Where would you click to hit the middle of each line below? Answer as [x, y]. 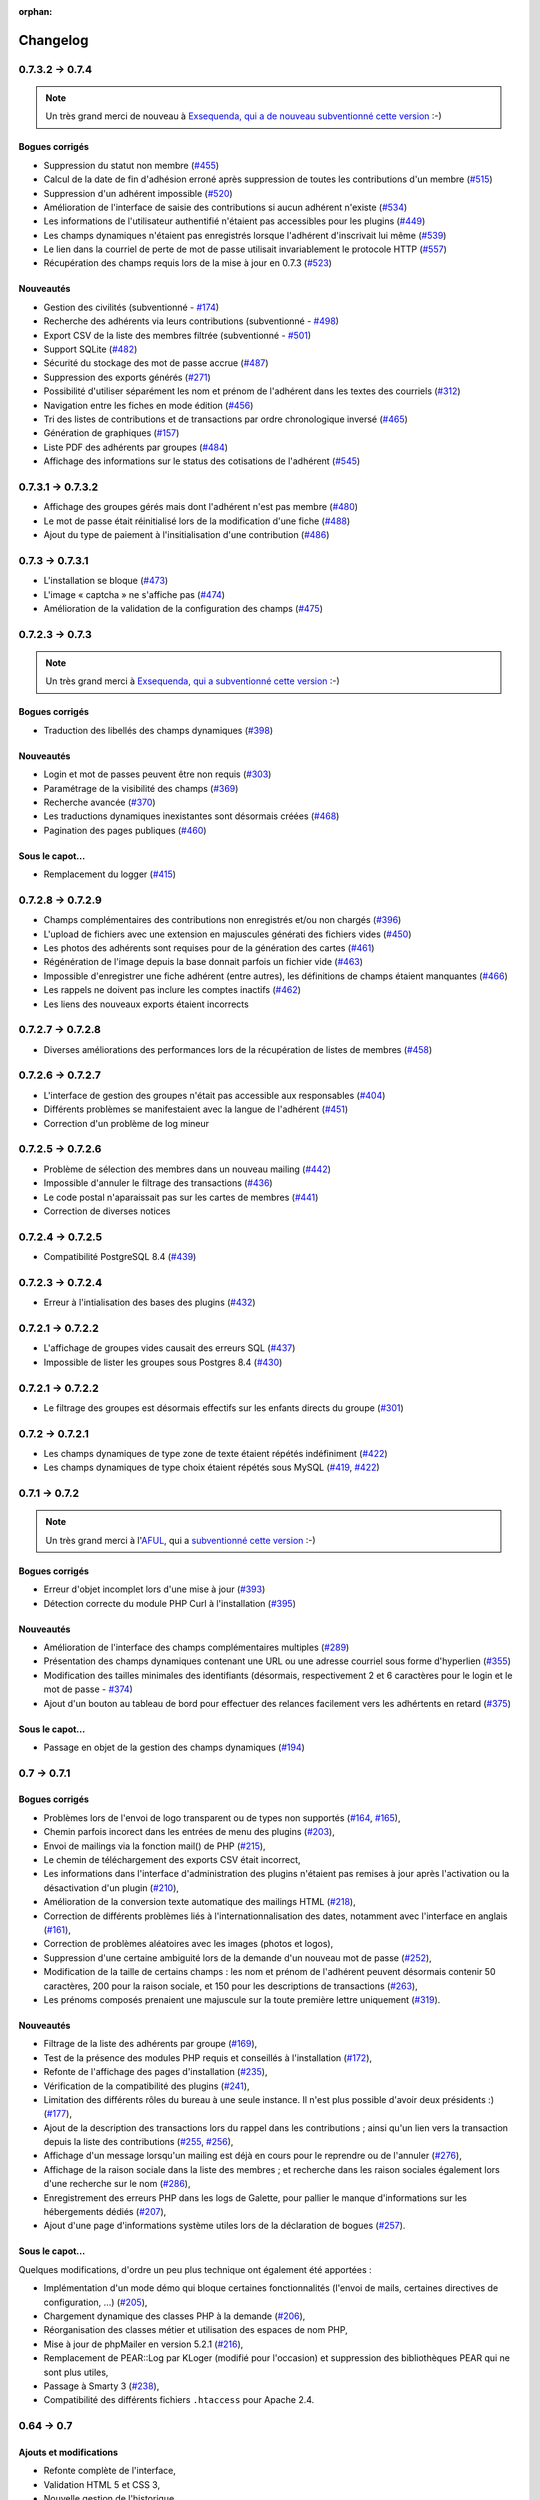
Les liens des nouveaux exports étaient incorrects [146, 1004]
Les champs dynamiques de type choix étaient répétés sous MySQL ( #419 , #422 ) [211, 1467]
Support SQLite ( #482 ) [90, 349]
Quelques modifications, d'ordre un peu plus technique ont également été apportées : [195, 2269]
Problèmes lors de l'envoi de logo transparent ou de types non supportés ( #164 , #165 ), [222, 1817]
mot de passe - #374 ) [88, 1689]
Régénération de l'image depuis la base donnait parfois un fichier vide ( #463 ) [203, 962]
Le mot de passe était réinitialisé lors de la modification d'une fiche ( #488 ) [197, 521]
